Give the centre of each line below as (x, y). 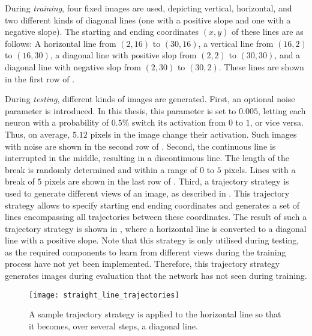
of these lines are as (268, 32)
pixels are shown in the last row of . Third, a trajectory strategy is (167, 181)
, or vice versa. (277, 122)
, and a (287, 55)
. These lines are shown (261, 66)
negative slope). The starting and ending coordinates (102, 32)
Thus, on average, (37, 134)
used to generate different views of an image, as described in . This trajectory (147, 193)
